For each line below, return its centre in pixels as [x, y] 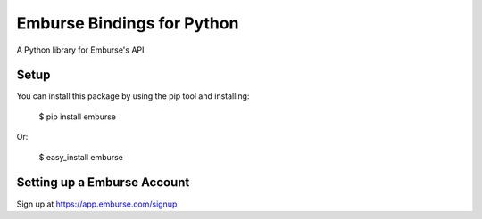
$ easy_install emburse [81, 157]
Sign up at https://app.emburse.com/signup [97, 204]
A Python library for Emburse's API [80, 50]
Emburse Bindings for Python [128, 23]
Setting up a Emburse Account [103, 182]
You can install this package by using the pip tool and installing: [133, 96]
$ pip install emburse [77, 117]
